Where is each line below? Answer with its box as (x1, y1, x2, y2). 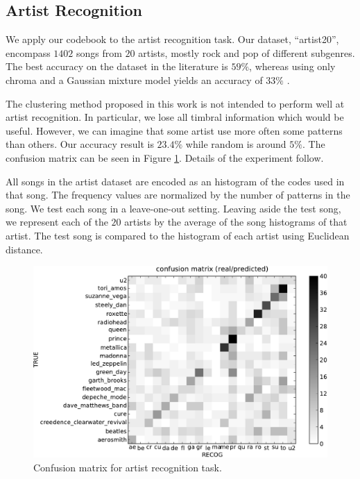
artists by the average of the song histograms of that (124, 215, 348, 229)
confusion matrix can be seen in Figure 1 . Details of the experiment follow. (6, 150, 324, 165)
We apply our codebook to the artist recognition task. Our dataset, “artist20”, (6, 32, 339, 47)
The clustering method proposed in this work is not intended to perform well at (6, 96, 345, 110)
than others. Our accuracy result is (6, 137, 154, 151)
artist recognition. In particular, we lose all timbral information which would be (6, 110, 344, 124)
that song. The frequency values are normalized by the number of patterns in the (6, 187, 350, 202)
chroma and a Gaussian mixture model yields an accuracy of (6, 72, 263, 87)
